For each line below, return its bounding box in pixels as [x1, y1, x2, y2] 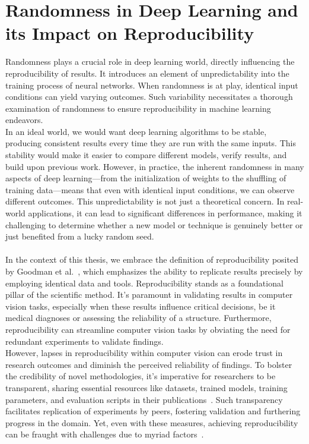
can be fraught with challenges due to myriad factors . [5, 428, 204, 440]
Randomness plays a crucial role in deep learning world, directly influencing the [5, 55, 295, 68]
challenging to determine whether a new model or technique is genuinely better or [5, 218, 303, 231]
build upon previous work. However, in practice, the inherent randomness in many [5, 160, 304, 172]
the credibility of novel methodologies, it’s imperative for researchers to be [5, 370, 276, 382]
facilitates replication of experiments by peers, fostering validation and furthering [5, 405, 301, 417]
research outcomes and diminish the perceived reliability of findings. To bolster [5, 358, 292, 370]
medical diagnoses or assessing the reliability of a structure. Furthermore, [5, 311, 272, 324]
